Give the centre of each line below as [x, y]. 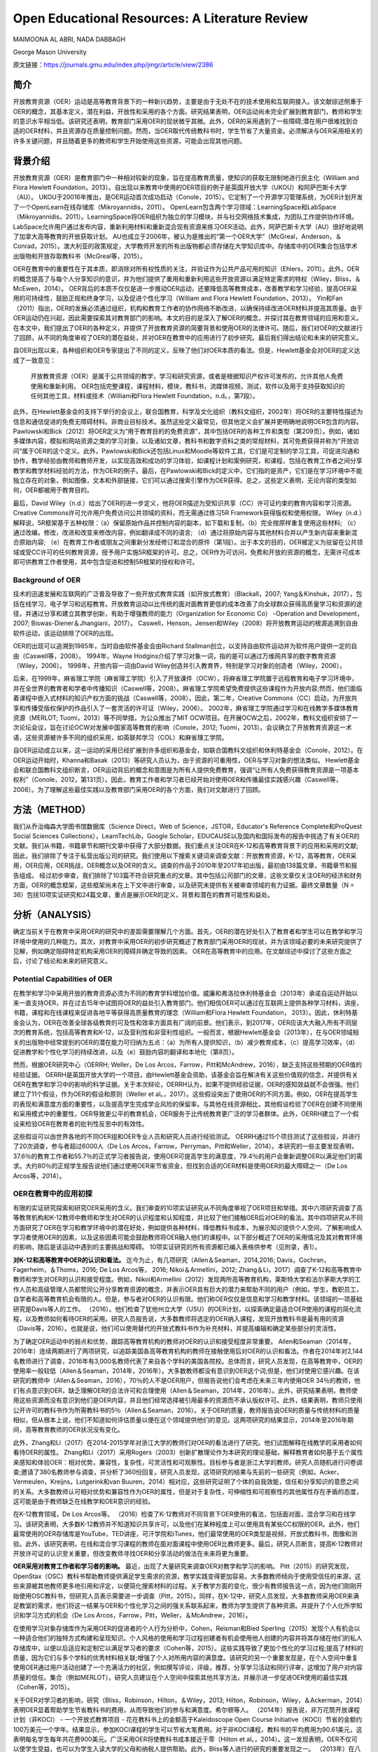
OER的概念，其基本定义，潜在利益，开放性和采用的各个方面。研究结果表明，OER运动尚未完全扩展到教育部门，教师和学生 [188, 111]
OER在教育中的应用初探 [52, 1193]
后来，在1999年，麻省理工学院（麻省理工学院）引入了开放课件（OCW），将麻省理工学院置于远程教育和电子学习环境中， [185, 678]
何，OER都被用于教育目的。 [53, 490]
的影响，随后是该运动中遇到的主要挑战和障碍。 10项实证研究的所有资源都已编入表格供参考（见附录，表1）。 [167, 1247]
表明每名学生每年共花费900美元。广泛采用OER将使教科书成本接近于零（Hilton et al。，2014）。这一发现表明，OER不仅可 [185, 1739]
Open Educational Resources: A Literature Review [160, 18]
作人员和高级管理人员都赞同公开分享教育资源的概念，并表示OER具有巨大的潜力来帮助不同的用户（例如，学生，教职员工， [188, 1289]
